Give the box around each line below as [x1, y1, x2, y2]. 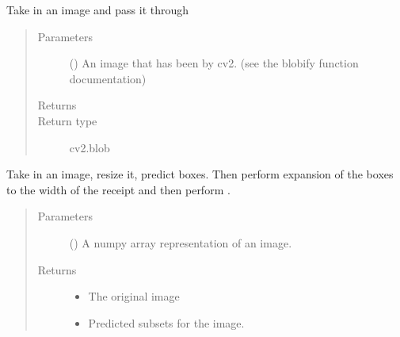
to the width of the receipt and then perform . [6, 181, 230, 197]
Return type [37, 112, 97, 128]
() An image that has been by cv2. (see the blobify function [69, 55, 359, 71]
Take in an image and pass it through [6, 2, 189, 17]
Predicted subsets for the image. [88, 314, 245, 331]
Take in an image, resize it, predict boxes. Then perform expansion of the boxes [6, 166, 394, 182]
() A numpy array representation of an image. [69, 234, 292, 251]
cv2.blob [69, 139, 110, 155]
